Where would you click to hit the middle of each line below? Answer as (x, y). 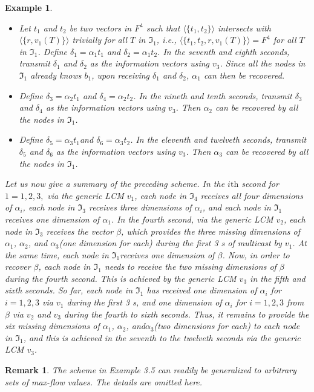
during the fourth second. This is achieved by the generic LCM (121, 278)
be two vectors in (100, 28)
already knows (56, 75)
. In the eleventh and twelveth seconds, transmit (218, 139)
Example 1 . (29, 7)
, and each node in (237, 207)
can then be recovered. (244, 75)
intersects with (244, 28)
